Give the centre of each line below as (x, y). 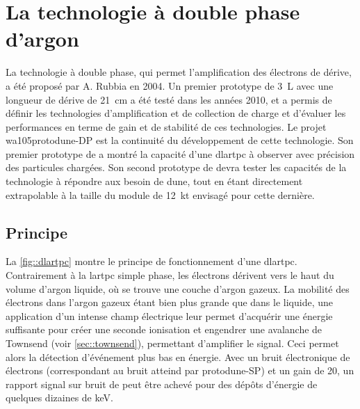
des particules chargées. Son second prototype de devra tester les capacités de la (176, 167)
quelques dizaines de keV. (59, 398)
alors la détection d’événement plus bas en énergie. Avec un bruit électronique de (178, 356)
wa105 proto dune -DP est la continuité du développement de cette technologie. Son (180, 140)
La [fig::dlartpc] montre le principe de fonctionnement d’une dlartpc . (152, 261)
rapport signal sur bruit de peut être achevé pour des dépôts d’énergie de (162, 384)
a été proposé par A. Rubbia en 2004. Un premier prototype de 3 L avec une (170, 85)
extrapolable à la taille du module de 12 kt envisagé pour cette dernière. (160, 194)
